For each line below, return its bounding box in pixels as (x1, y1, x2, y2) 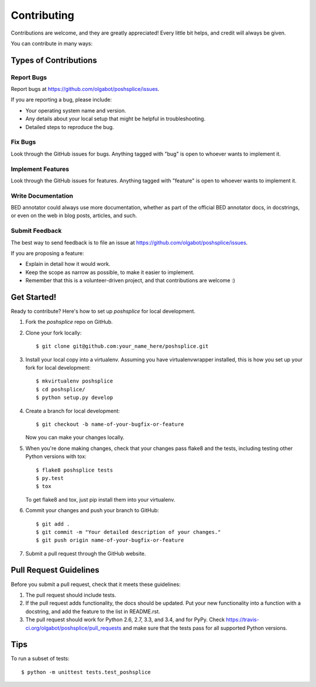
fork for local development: (25, 364, 91, 371)
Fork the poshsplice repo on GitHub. (25, 319, 114, 326)
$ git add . (36, 520, 70, 527)
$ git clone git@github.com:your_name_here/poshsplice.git (36, 343, 209, 350)
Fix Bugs (11, 138, 36, 146)
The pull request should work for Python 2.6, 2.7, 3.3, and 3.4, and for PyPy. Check (25, 616, 225, 623)
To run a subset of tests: (11, 655, 70, 662)
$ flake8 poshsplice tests (36, 466, 114, 473)
